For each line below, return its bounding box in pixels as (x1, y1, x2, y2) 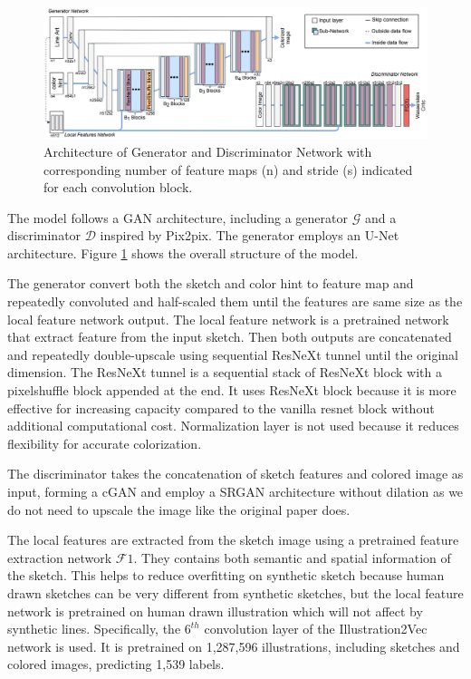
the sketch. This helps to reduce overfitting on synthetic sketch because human (7, 566, 445, 585)
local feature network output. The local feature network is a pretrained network (7, 309, 449, 328)
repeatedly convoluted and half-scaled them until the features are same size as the (7, 292, 463, 311)
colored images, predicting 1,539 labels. (7, 655, 225, 674)
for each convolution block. (43, 178, 193, 197)
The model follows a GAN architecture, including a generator (7, 208, 348, 227)
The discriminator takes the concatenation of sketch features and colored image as (7, 464, 464, 483)
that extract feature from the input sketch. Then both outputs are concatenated (7, 327, 452, 346)
